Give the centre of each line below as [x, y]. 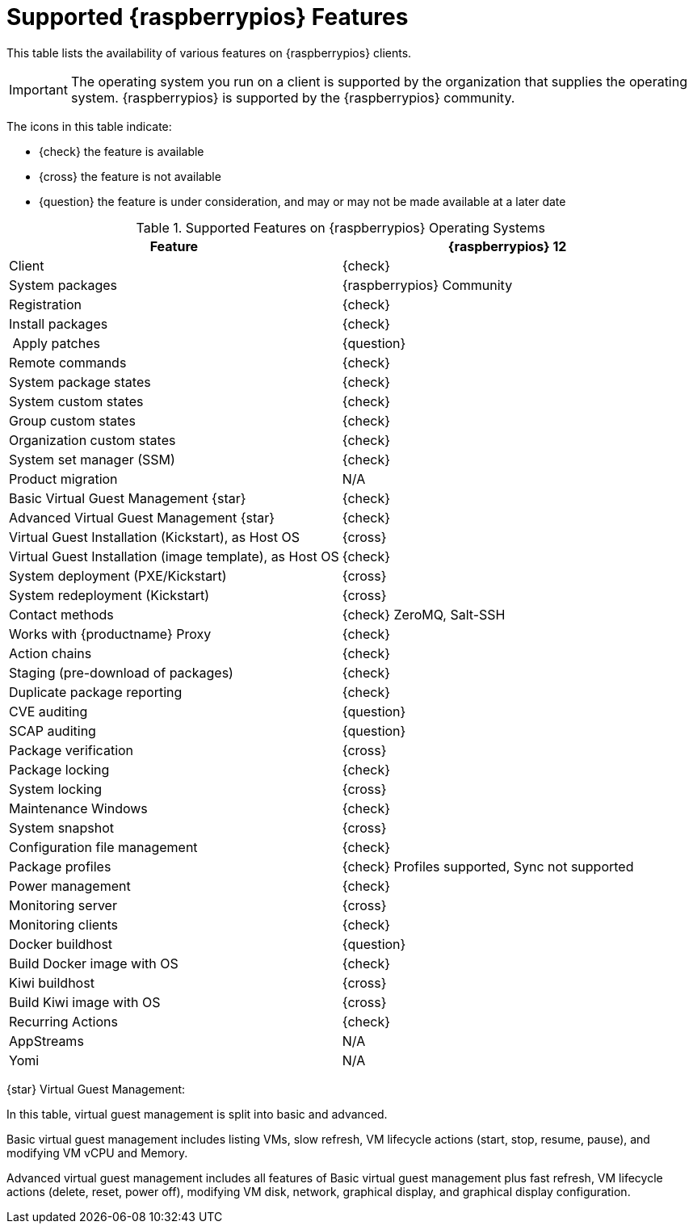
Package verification [71, 750]
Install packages [59, 323]
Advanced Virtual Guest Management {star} [142, 517]
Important [38, 89]
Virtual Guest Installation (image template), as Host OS [174, 556]
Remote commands [68, 362]
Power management [70, 886]
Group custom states [72, 420]
